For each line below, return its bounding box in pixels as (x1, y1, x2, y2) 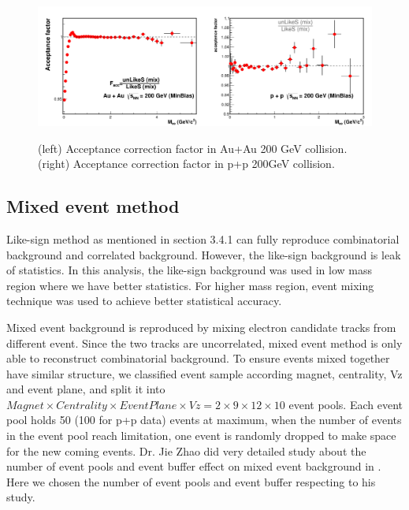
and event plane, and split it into (6, 381, 165, 397)
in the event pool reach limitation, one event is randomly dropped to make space (6, 427, 396, 444)
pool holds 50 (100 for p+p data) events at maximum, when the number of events (6, 411, 402, 428)
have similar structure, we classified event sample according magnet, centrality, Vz (6, 365, 403, 382)
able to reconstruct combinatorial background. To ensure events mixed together (6, 350, 390, 367)
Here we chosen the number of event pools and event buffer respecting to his (6, 473, 376, 490)
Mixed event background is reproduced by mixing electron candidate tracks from (6, 318, 396, 335)
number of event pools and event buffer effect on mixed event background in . (6, 458, 381, 475)
